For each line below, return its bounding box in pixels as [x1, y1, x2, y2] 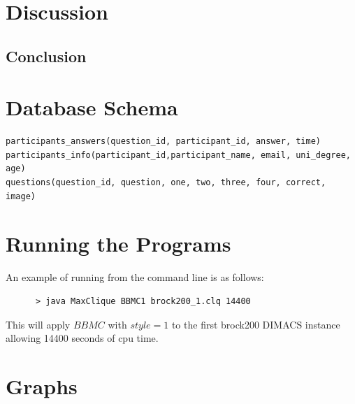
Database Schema [6, 93, 178, 122]
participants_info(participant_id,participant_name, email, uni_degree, [6, 150, 351, 160]
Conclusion [6, 45, 87, 66]
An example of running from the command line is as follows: [6, 270, 264, 284]
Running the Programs [6, 229, 231, 258]
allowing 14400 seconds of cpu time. [6, 331, 159, 345]
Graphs [6, 371, 78, 400]
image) [6, 191, 36, 201]
